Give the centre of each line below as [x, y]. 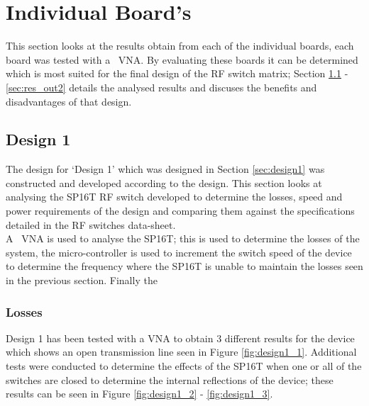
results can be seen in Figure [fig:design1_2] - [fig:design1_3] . [139, 394]
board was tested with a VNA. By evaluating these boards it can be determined [182, 59]
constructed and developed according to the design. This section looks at [164, 182]
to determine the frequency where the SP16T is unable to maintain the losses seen [184, 266]
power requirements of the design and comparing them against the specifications [180, 211]
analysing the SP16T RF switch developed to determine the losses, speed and [174, 197]
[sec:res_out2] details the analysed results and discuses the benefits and [161, 87]
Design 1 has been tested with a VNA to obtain [110, 338]
